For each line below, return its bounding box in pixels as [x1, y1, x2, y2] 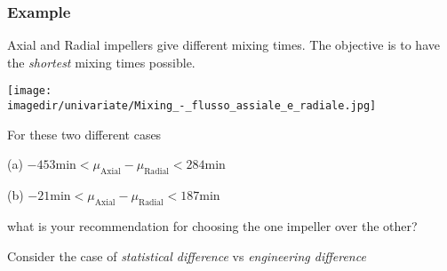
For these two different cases [7, 124, 162, 143]
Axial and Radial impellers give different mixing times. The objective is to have [7, 36, 440, 54]
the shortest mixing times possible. [7, 52, 196, 71]
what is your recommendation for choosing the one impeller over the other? [7, 216, 418, 235]
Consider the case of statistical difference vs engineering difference [7, 246, 366, 265]
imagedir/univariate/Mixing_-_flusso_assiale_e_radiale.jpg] [7, 100, 377, 113]
